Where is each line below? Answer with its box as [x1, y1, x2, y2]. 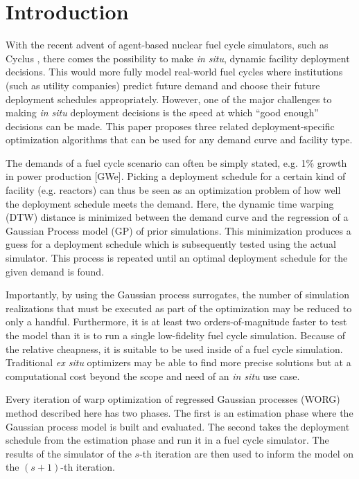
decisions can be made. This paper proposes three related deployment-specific [6, 118, 335, 133]
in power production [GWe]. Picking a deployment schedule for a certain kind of [6, 169, 346, 183]
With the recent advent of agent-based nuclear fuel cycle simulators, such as [6, 37, 329, 52]
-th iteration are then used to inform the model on [139, 446, 354, 460]
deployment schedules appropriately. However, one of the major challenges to [6, 91, 332, 106]
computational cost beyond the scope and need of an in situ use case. [6, 368, 300, 383]
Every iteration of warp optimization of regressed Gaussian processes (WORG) [6, 392, 340, 406]
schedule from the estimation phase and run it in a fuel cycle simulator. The [6, 433, 329, 447]
